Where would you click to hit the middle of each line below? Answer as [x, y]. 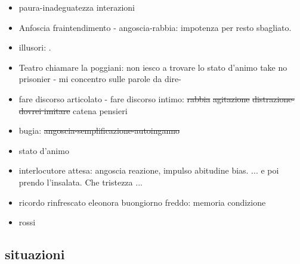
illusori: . [35, 47]
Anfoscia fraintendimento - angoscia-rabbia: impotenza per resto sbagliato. [155, 27]
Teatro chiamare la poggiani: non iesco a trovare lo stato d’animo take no [153, 67]
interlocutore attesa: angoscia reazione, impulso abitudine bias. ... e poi [149, 170]
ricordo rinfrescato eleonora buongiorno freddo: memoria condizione [142, 202]
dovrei [30, 110]
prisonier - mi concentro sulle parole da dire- [100, 79]
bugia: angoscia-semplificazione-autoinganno [99, 131]
